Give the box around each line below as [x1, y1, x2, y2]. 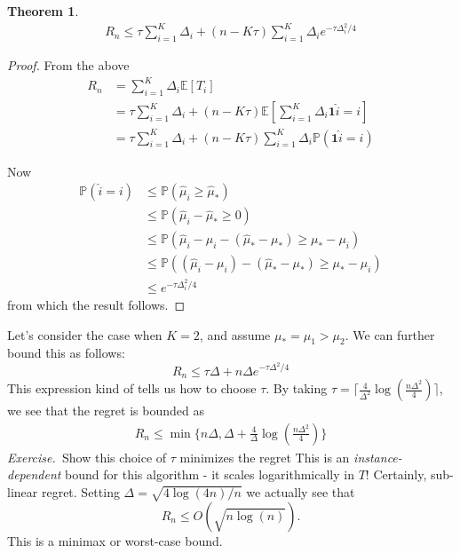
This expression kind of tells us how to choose [7, 379, 257, 398]
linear [7, 482, 38, 501]
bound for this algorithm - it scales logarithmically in [65, 465, 354, 484]
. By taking [266, 379, 328, 398]
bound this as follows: [7, 344, 125, 362]
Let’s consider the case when [7, 325, 163, 344]
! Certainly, [365, 465, 427, 484]
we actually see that [246, 482, 355, 501]
